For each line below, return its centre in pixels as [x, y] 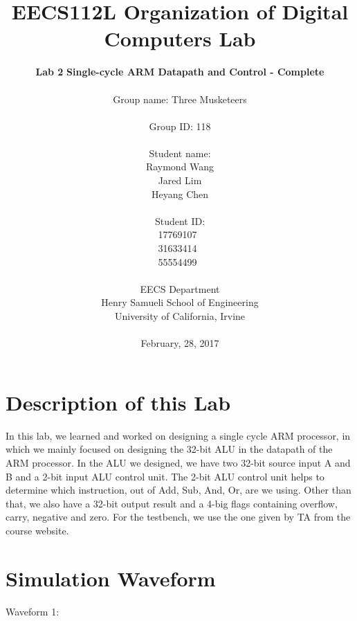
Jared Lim [180, 180]
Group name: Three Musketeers [180, 99]
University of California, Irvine [180, 316]
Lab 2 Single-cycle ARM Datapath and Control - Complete [180, 72]
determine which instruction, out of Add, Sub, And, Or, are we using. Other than [178, 490]
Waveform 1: [33, 611]
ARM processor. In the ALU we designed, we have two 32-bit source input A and [178, 462]
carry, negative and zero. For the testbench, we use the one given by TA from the [178, 517]
